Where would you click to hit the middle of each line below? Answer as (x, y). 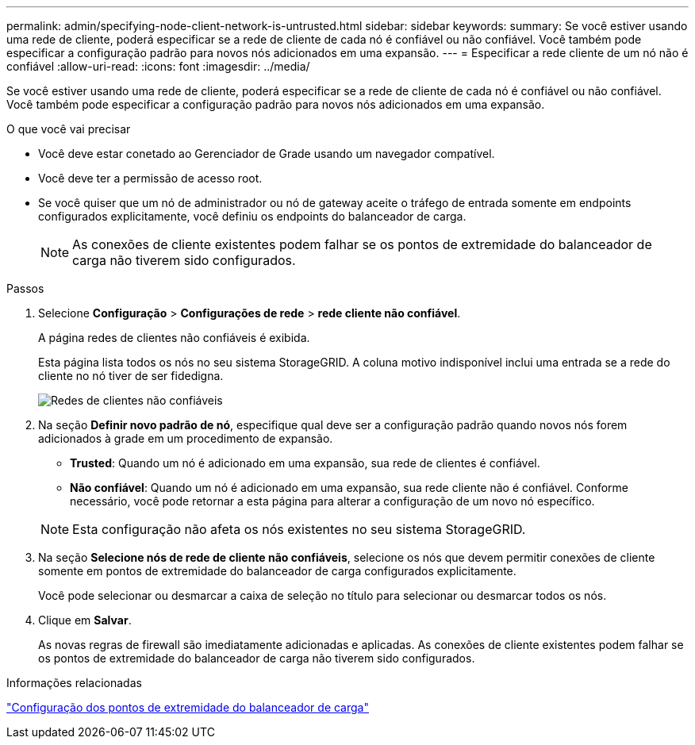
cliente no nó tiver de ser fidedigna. (131, 376)
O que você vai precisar (69, 129)
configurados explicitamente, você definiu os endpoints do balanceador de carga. (252, 216)
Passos (25, 288)
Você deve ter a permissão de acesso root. (150, 178)
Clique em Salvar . (85, 620)
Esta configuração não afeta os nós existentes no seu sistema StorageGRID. (299, 529)
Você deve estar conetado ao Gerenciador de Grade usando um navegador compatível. (267, 154)
